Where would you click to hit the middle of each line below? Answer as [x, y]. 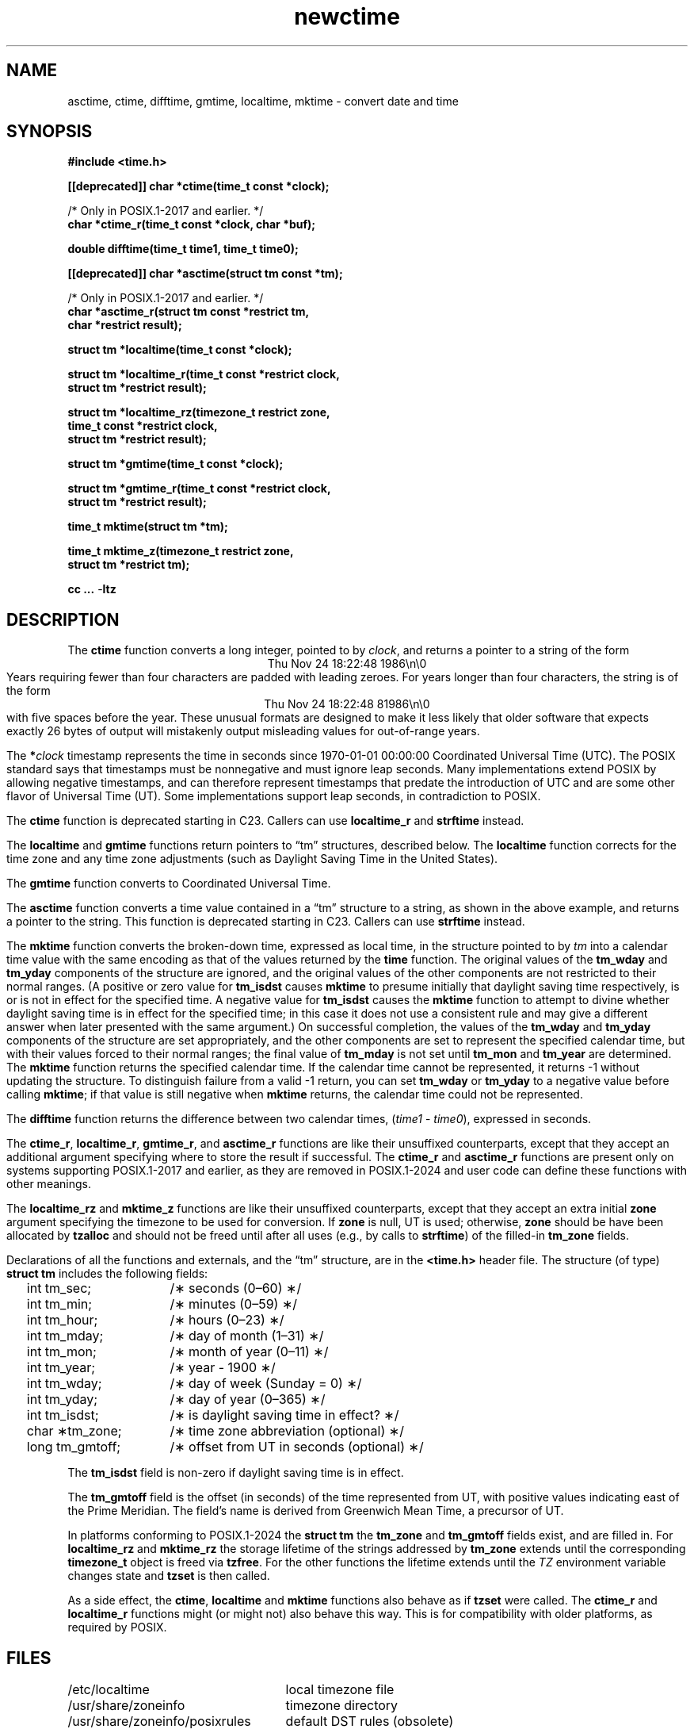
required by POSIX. [117, 1627]
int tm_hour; [62, 1320]
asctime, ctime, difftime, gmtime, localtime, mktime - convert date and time [263, 101]
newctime [347, 17]
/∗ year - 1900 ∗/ [223, 1368]
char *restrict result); [125, 325]
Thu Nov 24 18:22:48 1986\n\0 [347, 664]
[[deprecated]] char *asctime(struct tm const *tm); [205, 274]
